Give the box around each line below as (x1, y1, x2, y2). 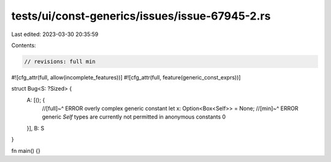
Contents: (11, 42, 36, 49)
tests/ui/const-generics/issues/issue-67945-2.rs (11, 9, 271, 23)
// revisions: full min (24, 58, 96, 65)
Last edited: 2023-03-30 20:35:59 (11, 31, 99, 38)
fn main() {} (11, 147, 41, 154)
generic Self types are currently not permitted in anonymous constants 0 (42, 113, 226, 120)
